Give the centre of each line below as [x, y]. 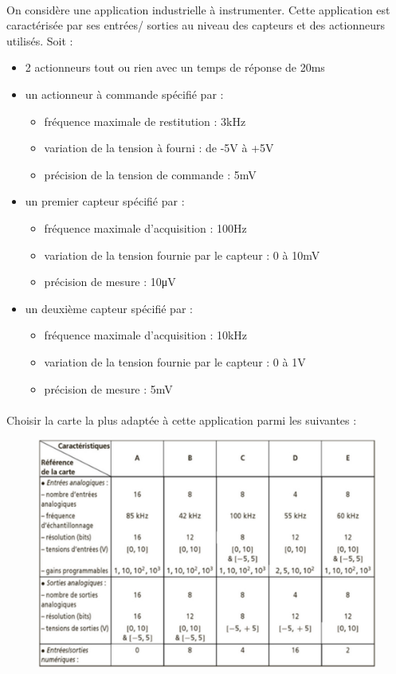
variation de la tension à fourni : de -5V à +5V [159, 148]
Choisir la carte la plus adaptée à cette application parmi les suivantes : [182, 419]
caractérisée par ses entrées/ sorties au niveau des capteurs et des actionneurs [196, 25]
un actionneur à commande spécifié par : [124, 94]
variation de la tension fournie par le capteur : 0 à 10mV [182, 255]
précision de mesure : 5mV [108, 388]
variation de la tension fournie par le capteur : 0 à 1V [175, 361]
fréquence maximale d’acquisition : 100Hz [145, 227]
